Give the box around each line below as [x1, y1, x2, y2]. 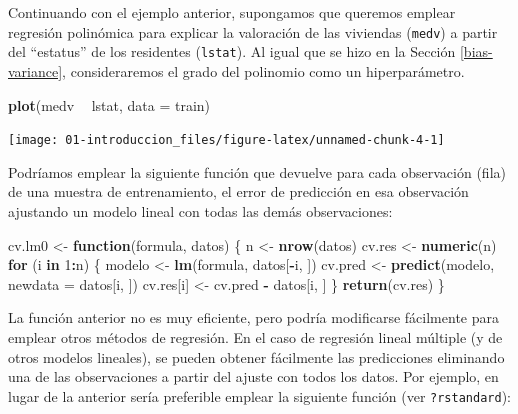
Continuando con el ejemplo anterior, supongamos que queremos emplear [8, 2, 456, 22]
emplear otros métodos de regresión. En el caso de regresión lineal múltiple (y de [8, 326, 503, 347]
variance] [8, 60, 63, 81]
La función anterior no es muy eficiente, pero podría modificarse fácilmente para [8, 307, 499, 328]
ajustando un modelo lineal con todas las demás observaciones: [8, 200, 393, 221]
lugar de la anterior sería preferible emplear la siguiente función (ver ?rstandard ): [8, 385, 511, 406]
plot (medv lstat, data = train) [8, 94, 211, 115]
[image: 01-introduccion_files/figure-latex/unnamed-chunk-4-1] [8, 133, 445, 148]
